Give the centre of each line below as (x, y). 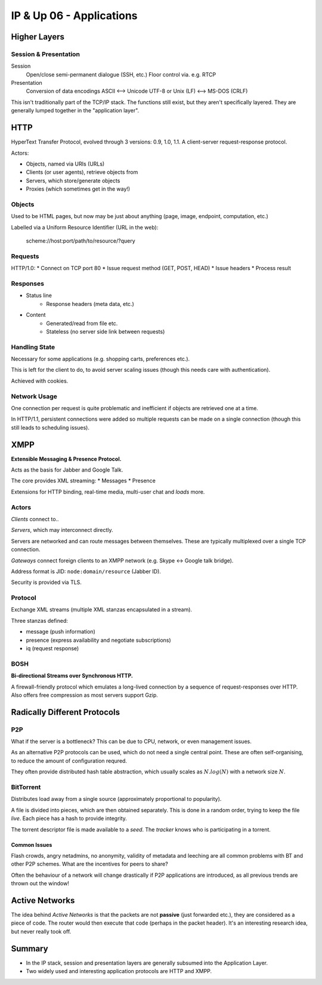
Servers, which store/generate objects (73, 181)
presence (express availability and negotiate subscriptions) (98, 640)
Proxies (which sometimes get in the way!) (78, 189)
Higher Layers (38, 37)
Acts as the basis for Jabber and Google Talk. (67, 470)
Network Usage (34, 396)
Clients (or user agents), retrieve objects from (82, 172)
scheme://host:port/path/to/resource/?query (80, 241)
